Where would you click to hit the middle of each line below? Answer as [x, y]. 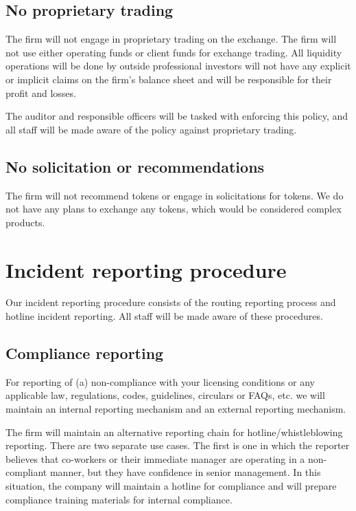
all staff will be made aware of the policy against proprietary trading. [151, 129]
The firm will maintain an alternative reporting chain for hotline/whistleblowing [174, 432]
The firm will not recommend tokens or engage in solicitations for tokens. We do [175, 195]
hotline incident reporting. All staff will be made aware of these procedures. [164, 316]
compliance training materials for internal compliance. [119, 499]
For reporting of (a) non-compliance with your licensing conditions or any [160, 381]
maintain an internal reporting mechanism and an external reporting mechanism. [176, 409]
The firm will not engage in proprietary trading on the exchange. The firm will [171, 39]
